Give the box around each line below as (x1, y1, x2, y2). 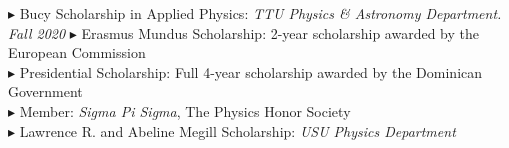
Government (8, 81, 83, 102)
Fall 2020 (8, 22, 66, 43)
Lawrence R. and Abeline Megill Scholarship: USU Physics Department (19, 120, 456, 141)
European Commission (8, 42, 146, 63)
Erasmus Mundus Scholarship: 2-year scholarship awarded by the (81, 22, 480, 43)
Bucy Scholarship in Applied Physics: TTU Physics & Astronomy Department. (19, 3, 502, 23)
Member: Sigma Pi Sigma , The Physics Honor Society (19, 100, 351, 121)
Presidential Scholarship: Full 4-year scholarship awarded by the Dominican (19, 61, 483, 82)
